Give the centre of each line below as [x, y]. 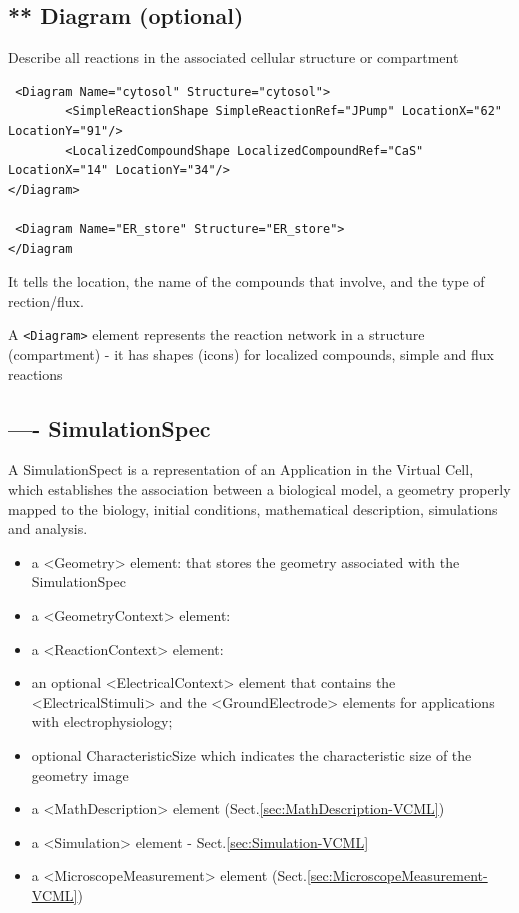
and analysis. [48, 528]
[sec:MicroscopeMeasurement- [397, 875]
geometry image [80, 774]
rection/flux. [46, 300]
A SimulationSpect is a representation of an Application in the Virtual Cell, [241, 469]
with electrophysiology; [102, 721]
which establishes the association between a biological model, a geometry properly [259, 488]
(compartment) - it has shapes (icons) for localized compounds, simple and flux [251, 353]
